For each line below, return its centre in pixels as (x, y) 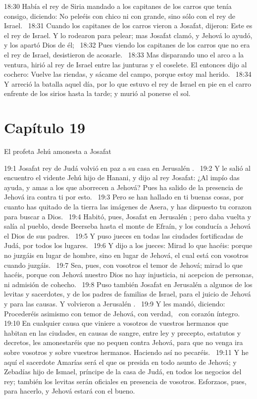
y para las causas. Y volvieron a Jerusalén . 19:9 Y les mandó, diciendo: (115, 303)
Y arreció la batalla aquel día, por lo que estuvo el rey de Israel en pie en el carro (128, 83)
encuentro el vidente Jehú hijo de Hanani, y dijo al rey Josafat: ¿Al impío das (122, 177)
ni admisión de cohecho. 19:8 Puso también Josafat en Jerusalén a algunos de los (128, 284)
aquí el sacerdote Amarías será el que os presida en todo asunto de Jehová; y (120, 362)
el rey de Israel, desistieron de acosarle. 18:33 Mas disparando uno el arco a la (124, 54)
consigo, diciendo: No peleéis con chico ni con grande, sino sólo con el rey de (120, 16)
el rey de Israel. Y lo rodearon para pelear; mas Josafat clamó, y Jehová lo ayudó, (128, 35)
